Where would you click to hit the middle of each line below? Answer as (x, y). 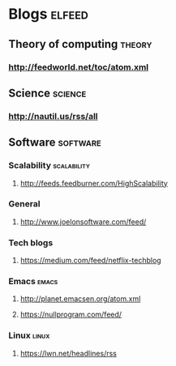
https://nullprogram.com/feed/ (71, 315)
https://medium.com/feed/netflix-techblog (90, 261)
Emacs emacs (33, 282)
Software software (55, 143)
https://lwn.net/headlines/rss (69, 353)
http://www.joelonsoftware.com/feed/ (83, 221)
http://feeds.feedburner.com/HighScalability (94, 183)
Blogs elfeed (49, 14)
